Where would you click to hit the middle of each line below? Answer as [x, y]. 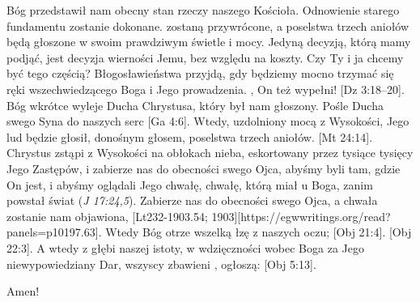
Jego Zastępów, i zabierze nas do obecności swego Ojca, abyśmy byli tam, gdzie [204, 168]
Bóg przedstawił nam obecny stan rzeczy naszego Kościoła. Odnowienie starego [203, 10]
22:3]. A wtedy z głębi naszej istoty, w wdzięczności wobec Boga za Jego [185, 247]
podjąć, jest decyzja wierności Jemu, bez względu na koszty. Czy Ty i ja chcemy [205, 57]
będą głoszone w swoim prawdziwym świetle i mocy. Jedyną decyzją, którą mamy [209, 42]
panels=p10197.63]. [54, 232]
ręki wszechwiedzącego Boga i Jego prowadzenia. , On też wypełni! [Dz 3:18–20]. [206, 89]
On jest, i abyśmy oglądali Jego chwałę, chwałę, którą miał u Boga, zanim [190, 184]
